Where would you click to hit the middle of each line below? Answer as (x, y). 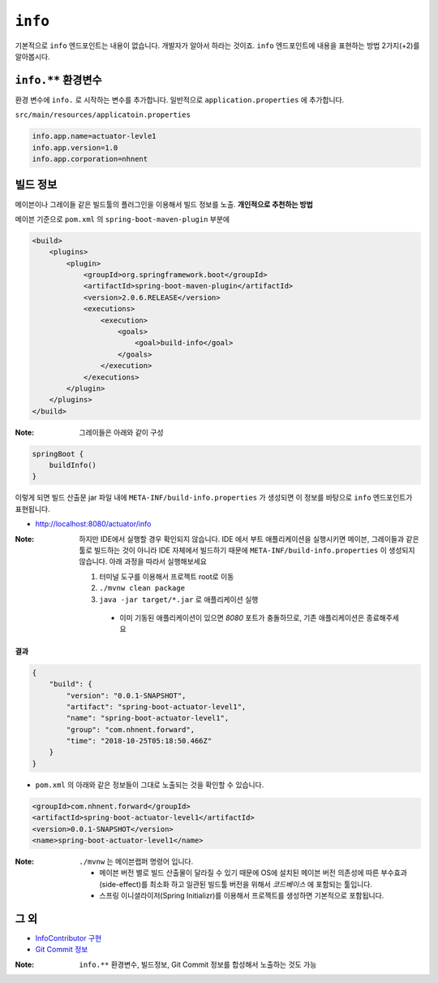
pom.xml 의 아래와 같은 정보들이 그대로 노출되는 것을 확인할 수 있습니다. (150, 785)
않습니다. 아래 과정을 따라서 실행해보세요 (143, 561)
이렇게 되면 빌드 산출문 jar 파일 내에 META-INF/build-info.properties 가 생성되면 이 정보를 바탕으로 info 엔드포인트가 (214, 498)
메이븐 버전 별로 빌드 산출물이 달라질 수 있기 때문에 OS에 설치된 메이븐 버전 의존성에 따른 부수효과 (253, 873)
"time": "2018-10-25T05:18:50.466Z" (139, 741)
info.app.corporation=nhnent (90, 159)
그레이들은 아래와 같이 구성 (121, 432)
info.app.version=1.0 (75, 147)
